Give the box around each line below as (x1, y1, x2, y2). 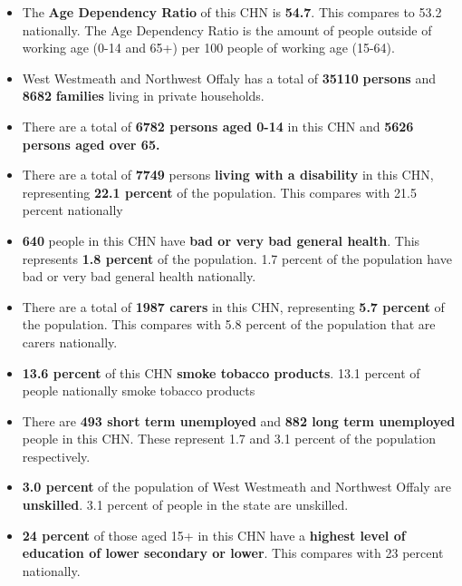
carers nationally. (22, 332, 118, 351)
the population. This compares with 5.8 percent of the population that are (22, 315, 436, 334)
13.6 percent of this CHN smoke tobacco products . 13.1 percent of (22, 363, 420, 382)
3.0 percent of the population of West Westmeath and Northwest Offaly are (22, 477, 452, 496)
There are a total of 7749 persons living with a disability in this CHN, (22, 165, 434, 184)
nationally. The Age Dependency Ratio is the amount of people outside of (22, 20, 432, 39)
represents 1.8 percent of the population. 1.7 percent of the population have (22, 249, 452, 268)
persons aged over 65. (22, 134, 160, 153)
